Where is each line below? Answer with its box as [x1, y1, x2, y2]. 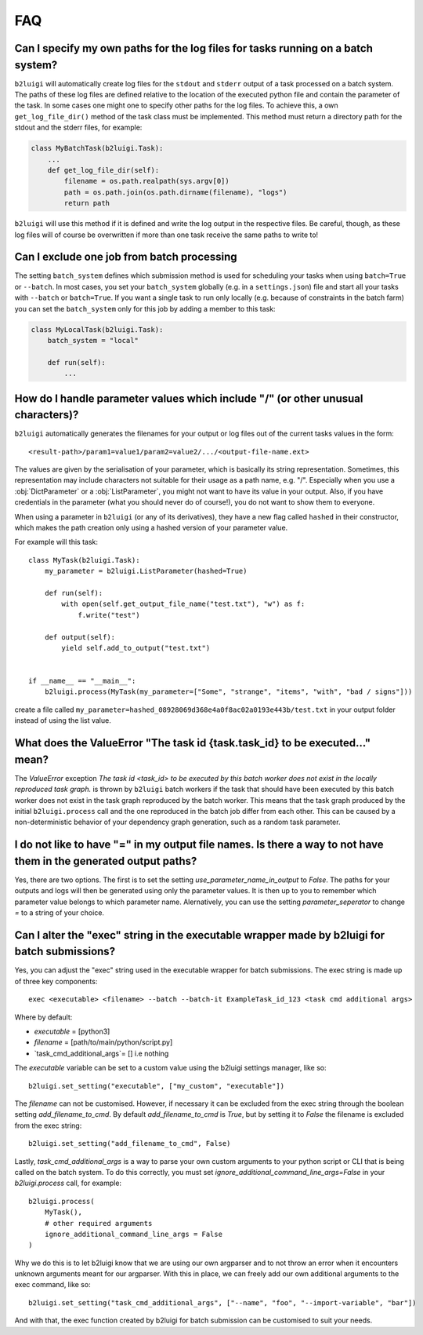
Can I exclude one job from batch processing [14, 250, 238, 264]
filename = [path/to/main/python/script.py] [34, 1038, 173, 1047]
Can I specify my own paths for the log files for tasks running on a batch [14, 42, 374, 55]
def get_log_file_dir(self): [47, 166, 160, 174]
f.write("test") [78, 611, 140, 619]
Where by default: [14, 1012, 73, 1022]
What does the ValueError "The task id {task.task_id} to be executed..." [14, 736, 371, 750]
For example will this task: [14, 538, 98, 547]
